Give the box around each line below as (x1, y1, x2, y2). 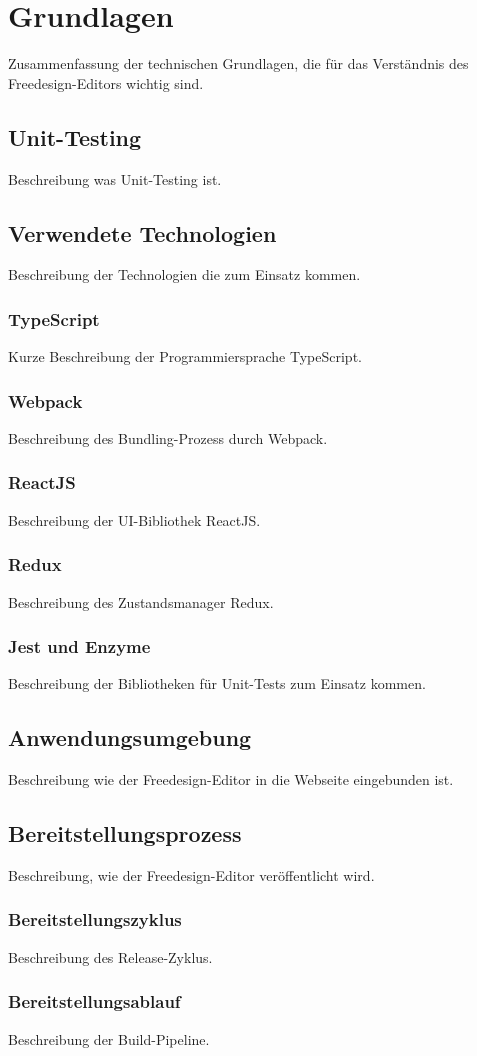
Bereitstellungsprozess (8, 818, 242, 849)
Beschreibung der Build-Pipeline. (8, 1028, 210, 1049)
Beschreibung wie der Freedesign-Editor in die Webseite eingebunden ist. (8, 769, 454, 790)
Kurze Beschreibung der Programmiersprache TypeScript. (8, 346, 362, 367)
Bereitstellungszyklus (8, 907, 182, 932)
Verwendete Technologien (8, 217, 277, 248)
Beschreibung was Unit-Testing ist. (8, 168, 222, 189)
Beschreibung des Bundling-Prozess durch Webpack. (8, 427, 328, 448)
